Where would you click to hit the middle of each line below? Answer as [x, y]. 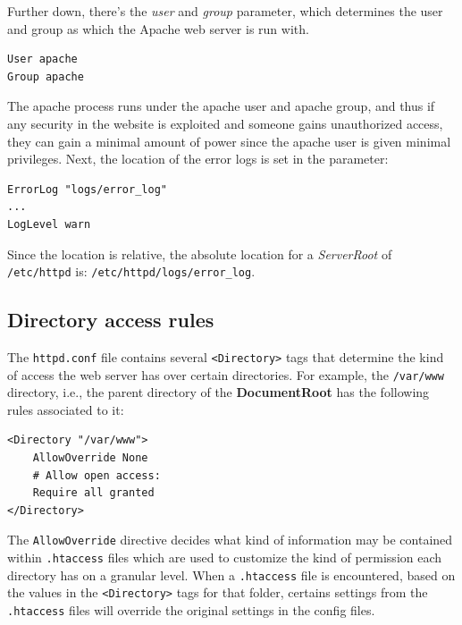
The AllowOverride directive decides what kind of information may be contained [230, 540]
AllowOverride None [90, 458]
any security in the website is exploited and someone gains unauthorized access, [225, 123]
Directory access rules [111, 320]
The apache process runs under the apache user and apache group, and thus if [221, 106]
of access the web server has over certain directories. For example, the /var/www [226, 374]
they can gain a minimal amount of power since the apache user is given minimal [229, 141]
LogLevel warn [49, 224]
